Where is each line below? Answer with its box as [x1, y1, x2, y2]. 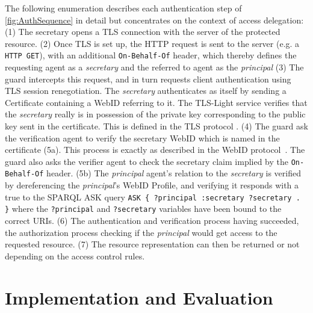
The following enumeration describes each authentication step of [5, 2, 242, 14]
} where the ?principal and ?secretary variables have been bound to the [5, 202, 282, 215]
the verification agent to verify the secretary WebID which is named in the [5, 131, 280, 144]
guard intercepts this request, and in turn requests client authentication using [5, 72, 291, 85]
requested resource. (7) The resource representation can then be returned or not [5, 238, 300, 250]
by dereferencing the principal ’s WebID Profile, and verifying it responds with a [5, 179, 299, 191]
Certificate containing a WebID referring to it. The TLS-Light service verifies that [5, 96, 308, 108]
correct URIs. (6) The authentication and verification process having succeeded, [5, 214, 299, 226]
